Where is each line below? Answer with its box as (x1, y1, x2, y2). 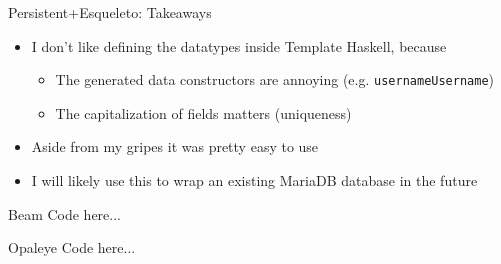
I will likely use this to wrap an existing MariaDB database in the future (31, 170, 478, 191)
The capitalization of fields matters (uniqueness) (55, 102, 352, 123)
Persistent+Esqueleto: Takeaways (8, 2, 212, 22)
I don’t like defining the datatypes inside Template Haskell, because (31, 35, 447, 56)
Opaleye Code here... (8, 237, 136, 258)
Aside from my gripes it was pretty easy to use (31, 136, 319, 157)
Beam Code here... (8, 203, 122, 224)
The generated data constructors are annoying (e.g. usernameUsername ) (55, 69, 495, 90)
